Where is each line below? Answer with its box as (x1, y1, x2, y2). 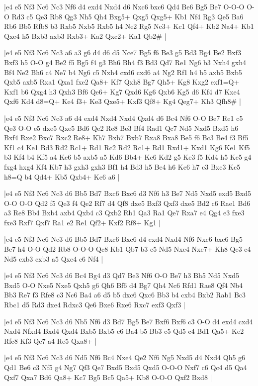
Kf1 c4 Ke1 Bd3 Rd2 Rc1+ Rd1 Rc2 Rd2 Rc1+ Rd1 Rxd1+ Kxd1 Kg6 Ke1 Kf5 (4, 142, 250, 152)
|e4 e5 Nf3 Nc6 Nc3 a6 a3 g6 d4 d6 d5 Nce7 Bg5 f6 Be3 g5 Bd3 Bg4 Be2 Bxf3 (4, 47, 242, 58)
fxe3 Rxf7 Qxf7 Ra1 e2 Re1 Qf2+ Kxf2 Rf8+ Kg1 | (4, 217, 161, 227)
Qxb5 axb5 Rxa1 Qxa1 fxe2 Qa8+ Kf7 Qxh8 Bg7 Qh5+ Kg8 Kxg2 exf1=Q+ (4, 77, 240, 87)
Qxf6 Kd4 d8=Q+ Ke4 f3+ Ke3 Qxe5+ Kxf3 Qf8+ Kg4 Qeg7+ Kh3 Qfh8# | (4, 96, 241, 106)
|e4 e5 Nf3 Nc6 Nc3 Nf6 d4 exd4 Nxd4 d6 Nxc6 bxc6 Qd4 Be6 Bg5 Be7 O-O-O (4, 1, 245, 11)
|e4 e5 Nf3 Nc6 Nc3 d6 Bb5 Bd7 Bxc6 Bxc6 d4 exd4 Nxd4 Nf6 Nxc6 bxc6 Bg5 (4, 234, 243, 244)
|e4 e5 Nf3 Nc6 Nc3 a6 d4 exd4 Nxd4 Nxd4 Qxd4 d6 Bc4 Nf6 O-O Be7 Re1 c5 (4, 112, 243, 123)
